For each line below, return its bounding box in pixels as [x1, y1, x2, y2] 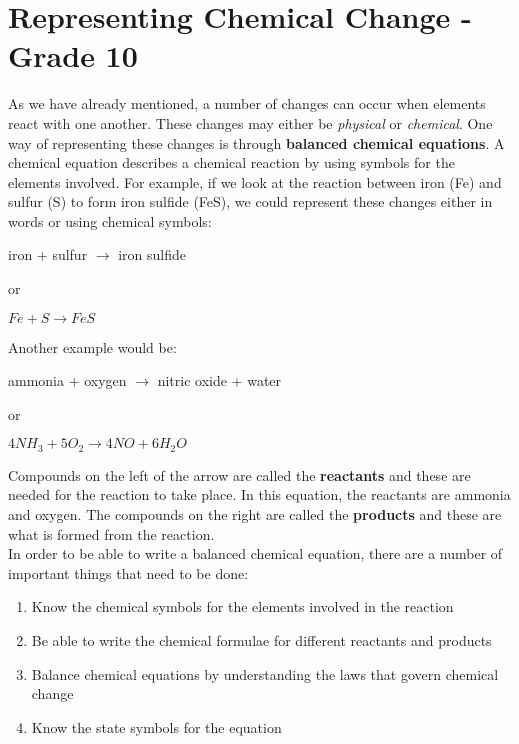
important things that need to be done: [8, 562, 249, 583]
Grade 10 [8, 35, 138, 76]
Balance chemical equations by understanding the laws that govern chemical [31, 663, 499, 684]
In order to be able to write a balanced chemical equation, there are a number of [8, 543, 503, 564]
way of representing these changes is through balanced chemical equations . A [8, 132, 505, 153]
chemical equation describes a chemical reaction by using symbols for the [8, 152, 455, 173]
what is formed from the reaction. [8, 523, 215, 544]
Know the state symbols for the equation [31, 716, 282, 737]
